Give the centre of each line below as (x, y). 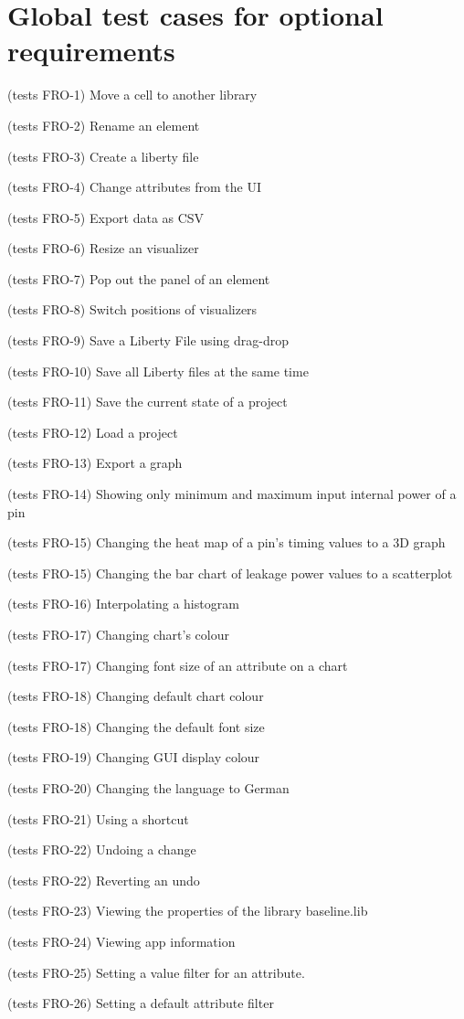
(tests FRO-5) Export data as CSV (106, 217)
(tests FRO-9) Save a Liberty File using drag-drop (148, 340)
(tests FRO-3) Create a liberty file (103, 156)
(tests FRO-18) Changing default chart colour (136, 696)
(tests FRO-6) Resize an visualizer (103, 248)
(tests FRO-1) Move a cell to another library (132, 95)
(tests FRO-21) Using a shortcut (98, 818)
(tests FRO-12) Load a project (93, 432)
